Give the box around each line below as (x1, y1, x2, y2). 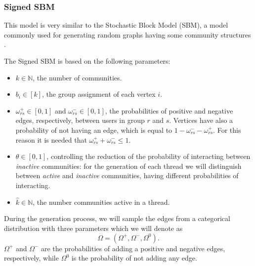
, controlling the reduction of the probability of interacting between (46, 151, 251, 161)
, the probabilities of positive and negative (105, 105, 233, 115)
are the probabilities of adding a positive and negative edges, (41, 243, 225, 253)
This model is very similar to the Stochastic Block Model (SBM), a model (4, 20, 228, 30)
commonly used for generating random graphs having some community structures (4, 29, 251, 39)
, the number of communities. (33, 72, 122, 82)
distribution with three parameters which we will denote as (4, 223, 183, 233)
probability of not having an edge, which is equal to (15, 124, 172, 135)
